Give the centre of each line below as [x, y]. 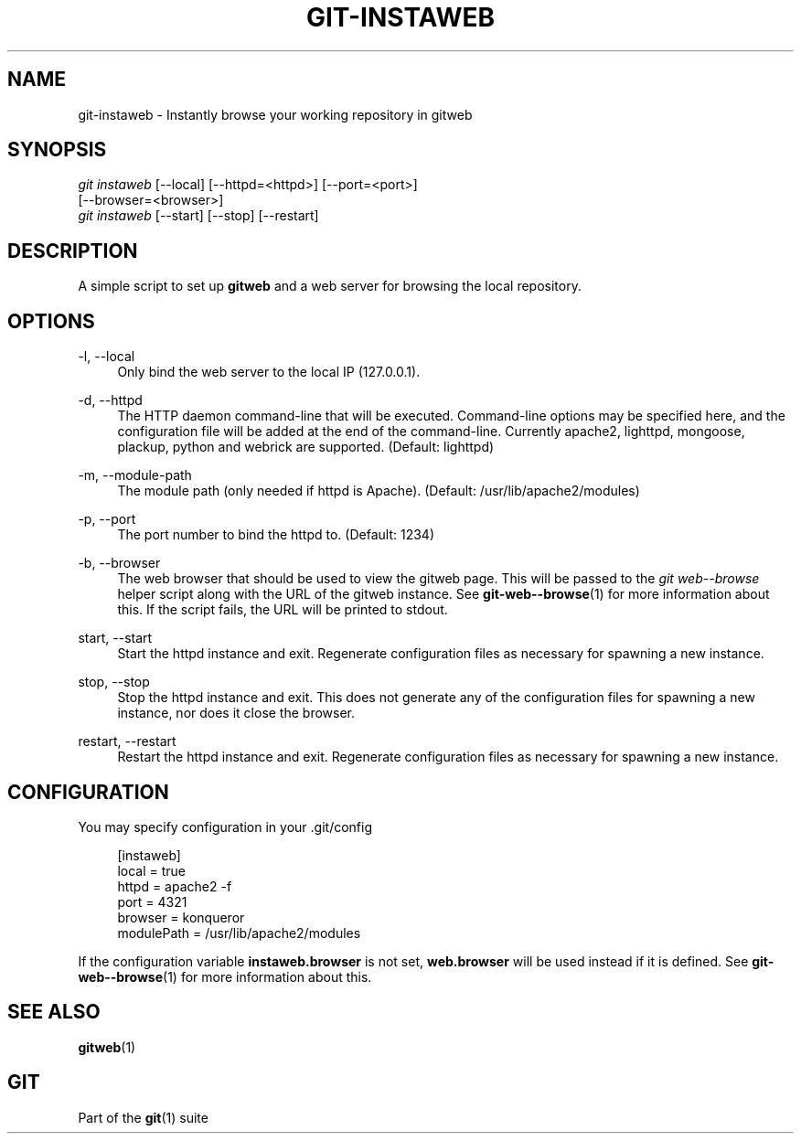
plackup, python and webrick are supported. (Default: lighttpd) [306, 447]
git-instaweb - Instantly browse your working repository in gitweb [275, 114]
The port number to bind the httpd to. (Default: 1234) [276, 535]
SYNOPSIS [57, 150]
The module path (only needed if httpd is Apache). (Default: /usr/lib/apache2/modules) [379, 491]
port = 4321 [152, 901]
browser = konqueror [181, 917]
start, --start [115, 638]
